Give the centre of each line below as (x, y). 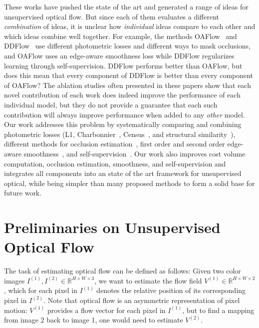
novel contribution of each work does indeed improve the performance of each (122, 95)
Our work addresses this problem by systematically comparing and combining (123, 124)
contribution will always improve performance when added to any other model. (125, 114)
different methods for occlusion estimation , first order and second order (115, 144)
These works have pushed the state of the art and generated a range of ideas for (126, 6)
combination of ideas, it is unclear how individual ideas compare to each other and (130, 26)
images (14, 280)
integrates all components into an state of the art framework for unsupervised (123, 173)
